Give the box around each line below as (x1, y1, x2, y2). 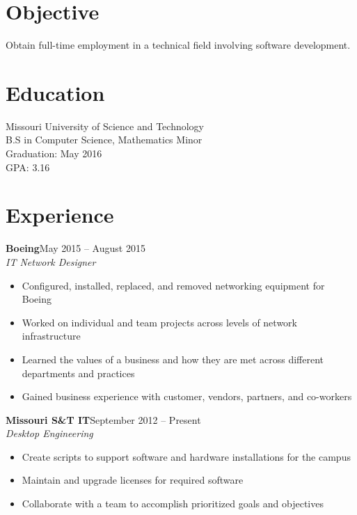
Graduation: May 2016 (6, 146, 102, 161)
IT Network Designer (6, 254, 96, 269)
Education (6, 78, 105, 106)
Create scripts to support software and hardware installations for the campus (22, 449, 351, 463)
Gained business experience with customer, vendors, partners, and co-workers (22, 389, 352, 404)
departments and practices (22, 365, 135, 380)
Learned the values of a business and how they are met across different (22, 351, 324, 366)
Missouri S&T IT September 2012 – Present (6, 412, 201, 427)
